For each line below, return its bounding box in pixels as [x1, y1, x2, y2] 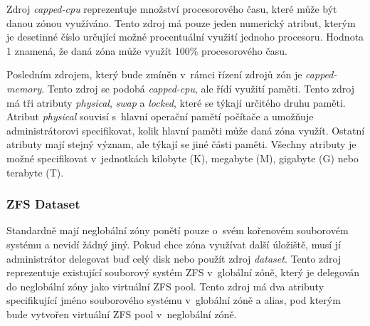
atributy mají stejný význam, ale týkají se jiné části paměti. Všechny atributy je [6, 137, 356, 152]
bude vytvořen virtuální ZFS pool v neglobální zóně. [6, 306, 237, 321]
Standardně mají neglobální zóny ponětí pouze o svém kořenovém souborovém [6, 223, 349, 238]
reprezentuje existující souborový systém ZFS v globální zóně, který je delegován [6, 265, 360, 280]
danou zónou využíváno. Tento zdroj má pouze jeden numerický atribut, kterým [6, 15, 356, 30]
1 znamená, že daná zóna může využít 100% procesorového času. [6, 43, 287, 58]
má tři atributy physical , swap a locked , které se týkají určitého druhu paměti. [6, 95, 346, 110]
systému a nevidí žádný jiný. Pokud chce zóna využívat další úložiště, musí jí [6, 236, 341, 251]
